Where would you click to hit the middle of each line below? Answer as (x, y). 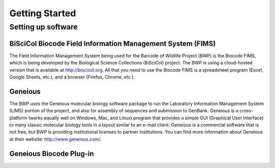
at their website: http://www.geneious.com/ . (56, 139)
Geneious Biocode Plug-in (52, 154)
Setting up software (44, 27)
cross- (246, 111)
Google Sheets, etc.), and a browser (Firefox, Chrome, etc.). (72, 77)
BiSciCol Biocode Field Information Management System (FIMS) (113, 43)
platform (18, 118)
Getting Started (43, 13)
